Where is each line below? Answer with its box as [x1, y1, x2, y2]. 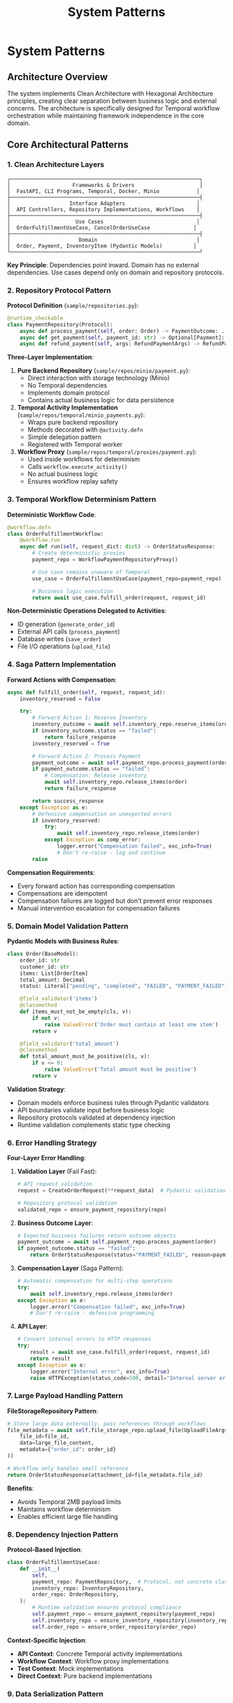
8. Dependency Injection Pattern [7, 1529, 119, 1539]
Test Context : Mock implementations [17, 1664, 124, 1672]
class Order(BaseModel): [7, 951, 79, 957]
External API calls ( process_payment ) [17, 627, 120, 636]
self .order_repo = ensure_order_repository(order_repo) [32, 1623, 197, 1630]
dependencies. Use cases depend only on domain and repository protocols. [7, 268, 224, 277]
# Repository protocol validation [17, 1199, 117, 1206]
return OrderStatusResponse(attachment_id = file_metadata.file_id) [7, 1471, 203, 1479]
